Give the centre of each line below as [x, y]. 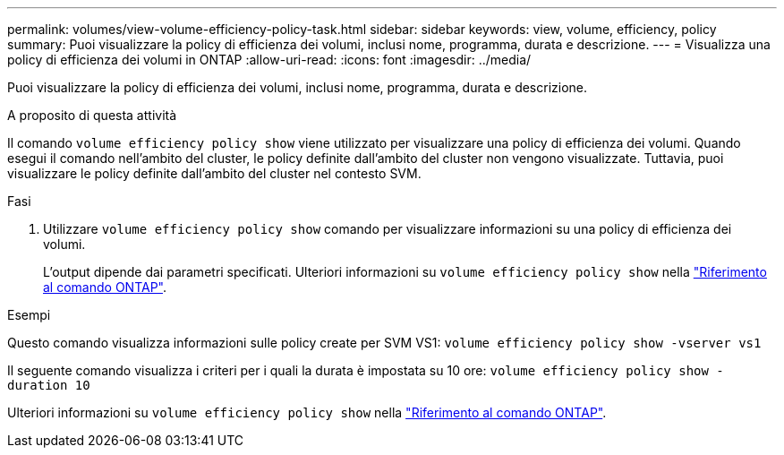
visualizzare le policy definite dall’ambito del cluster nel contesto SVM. [214, 173]
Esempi [29, 315]
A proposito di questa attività [92, 115]
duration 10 [49, 385]
